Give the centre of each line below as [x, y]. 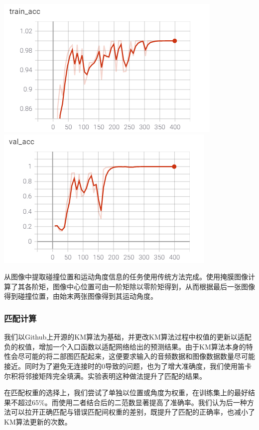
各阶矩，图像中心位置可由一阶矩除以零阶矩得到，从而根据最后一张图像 [140, 286]
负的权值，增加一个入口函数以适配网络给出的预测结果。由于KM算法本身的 [125, 346]
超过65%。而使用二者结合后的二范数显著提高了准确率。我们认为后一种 [132, 402]
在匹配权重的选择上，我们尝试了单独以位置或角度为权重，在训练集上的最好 [126, 392]
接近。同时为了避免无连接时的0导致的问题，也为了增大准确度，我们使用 [121, 366]
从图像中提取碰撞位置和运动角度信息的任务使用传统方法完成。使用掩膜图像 [126, 277]
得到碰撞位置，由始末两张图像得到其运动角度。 [81, 296]
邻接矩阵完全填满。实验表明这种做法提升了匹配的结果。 [115, 376]
